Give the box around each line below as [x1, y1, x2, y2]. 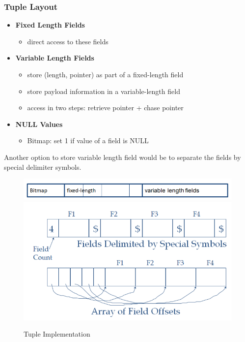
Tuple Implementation [24, 329, 90, 339]
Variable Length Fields [15, 53, 94, 63]
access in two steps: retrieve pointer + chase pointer [27, 102, 184, 113]
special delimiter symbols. [4, 161, 82, 172]
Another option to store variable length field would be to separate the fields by [4, 152, 241, 162]
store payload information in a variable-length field [27, 86, 180, 96]
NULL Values [15, 119, 63, 129]
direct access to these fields [27, 36, 109, 46]
